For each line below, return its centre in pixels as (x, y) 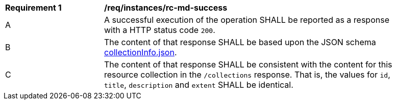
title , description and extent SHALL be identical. (199, 85)
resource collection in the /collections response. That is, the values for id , (247, 75)
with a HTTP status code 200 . (160, 30)
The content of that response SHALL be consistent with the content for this (248, 64)
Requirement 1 (33, 8)
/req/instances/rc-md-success (166, 8)
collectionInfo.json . (141, 52)
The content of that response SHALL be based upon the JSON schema (240, 42)
